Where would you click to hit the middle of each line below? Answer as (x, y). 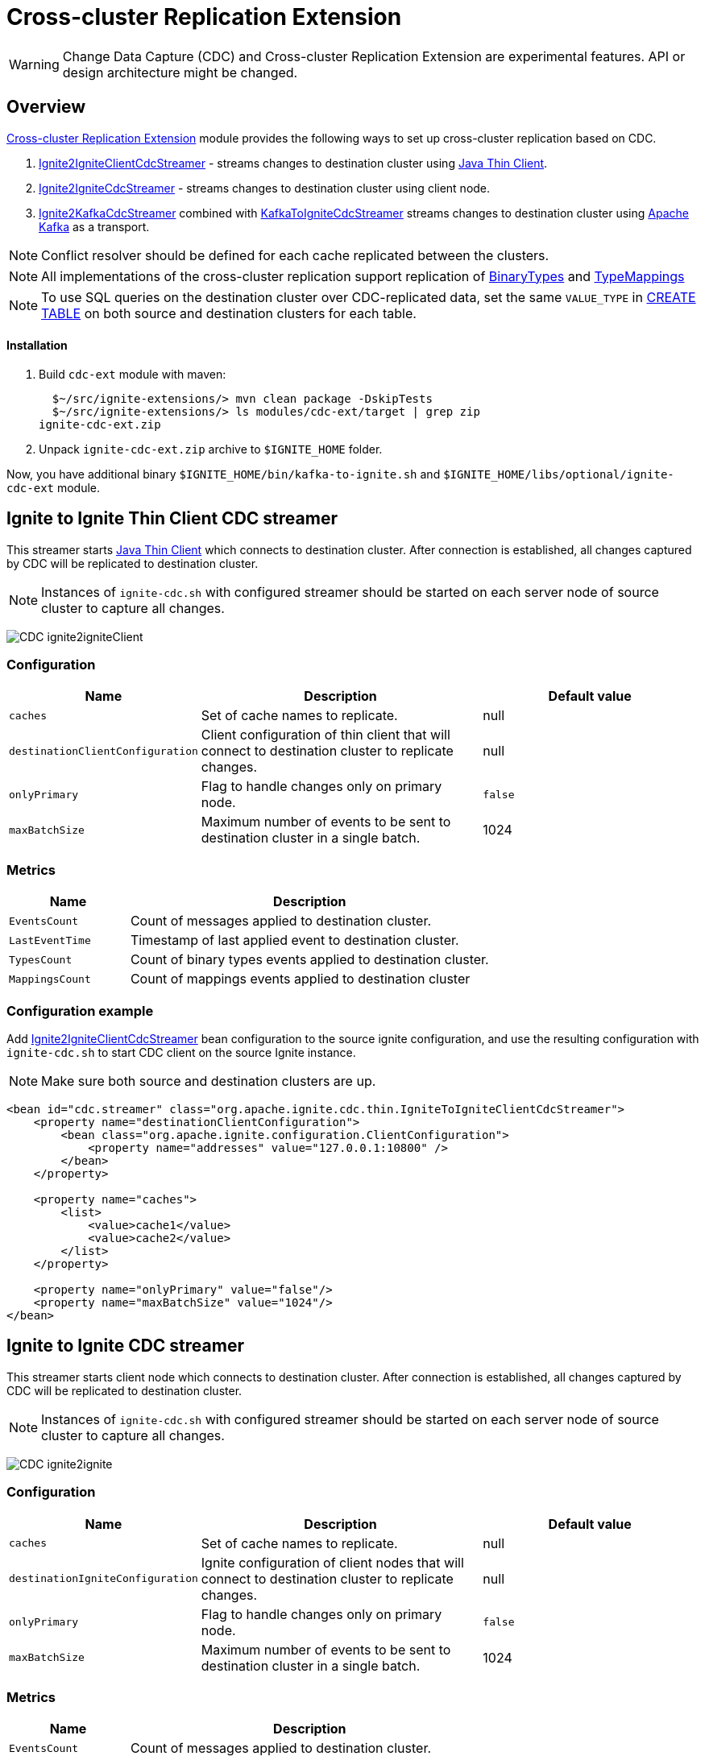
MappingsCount (50, 979)
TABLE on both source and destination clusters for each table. (229, 313)
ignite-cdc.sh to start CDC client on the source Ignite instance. (181, 1052)
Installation (37, 346)
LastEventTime (50, 940)
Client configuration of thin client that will (326, 735)
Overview (46, 107)
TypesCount (41, 959)
